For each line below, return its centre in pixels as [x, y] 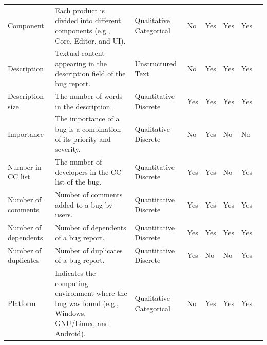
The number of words [89, 96]
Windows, [71, 313]
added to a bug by [84, 204]
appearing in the [81, 63]
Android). [70, 333]
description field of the [90, 73]
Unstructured [156, 63]
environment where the [91, 293]
